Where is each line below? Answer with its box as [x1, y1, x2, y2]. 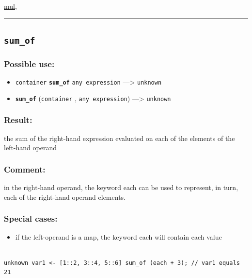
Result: [4, 114, 32, 126]
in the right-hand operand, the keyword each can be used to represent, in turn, [4, 182, 238, 192]
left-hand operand [4, 142, 57, 153]
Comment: [4, 163, 46, 175]
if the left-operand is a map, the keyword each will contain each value [15, 231, 222, 242]
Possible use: [4, 57, 55, 69]
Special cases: [4, 212, 58, 225]
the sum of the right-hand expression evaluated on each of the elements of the [4, 133, 235, 143]
